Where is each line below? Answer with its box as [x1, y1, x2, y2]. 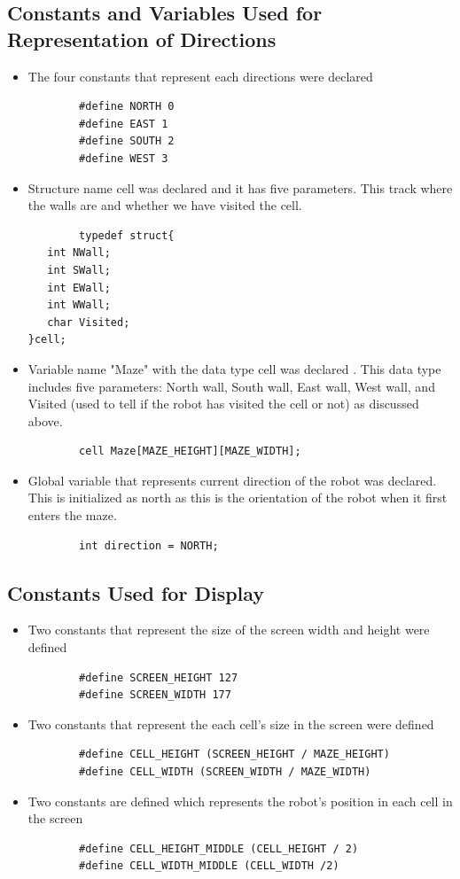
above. [27, 411, 63, 430]
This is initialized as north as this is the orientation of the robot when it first [27, 488, 448, 507]
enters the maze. [27, 506, 117, 525]
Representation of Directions [7, 25, 277, 52]
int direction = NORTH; [79, 539, 219, 552]
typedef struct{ [79, 229, 175, 242]
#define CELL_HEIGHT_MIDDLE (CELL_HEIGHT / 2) [79, 842, 359, 855]
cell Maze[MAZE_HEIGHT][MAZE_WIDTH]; [79, 445, 301, 458]
